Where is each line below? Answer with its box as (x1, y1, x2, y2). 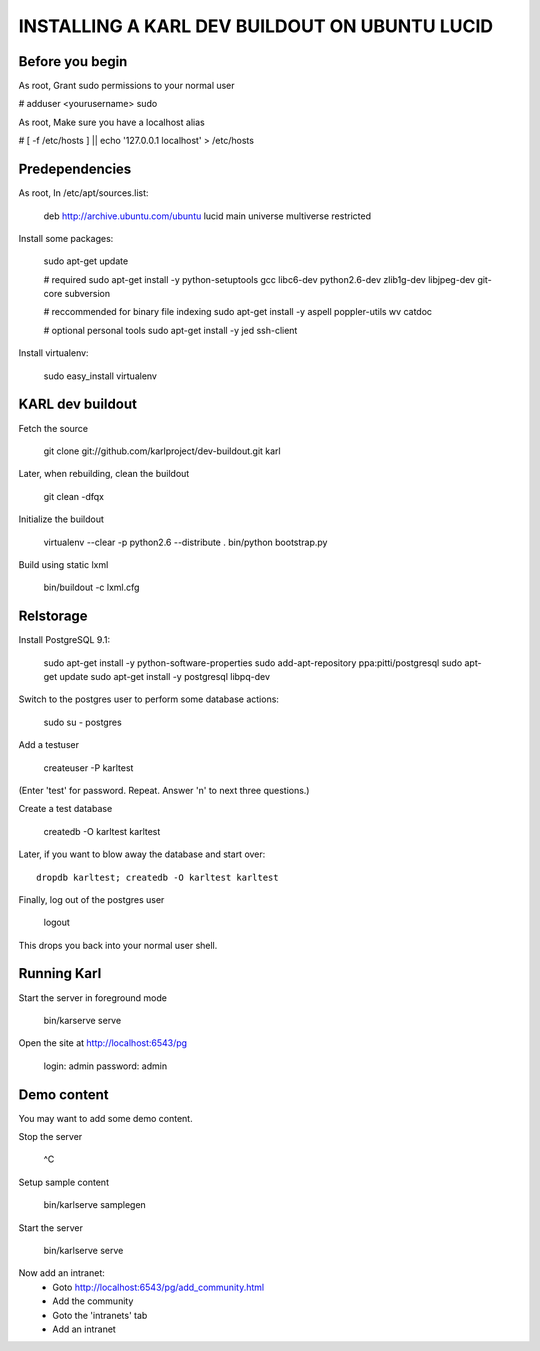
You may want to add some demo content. (18, 1112, 194, 1124)
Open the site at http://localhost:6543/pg (18, 1037, 188, 1049)
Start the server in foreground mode (18, 991, 167, 1004)
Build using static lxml (18, 558, 109, 570)
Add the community (52, 1295, 134, 1307)
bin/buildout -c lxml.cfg (43, 581, 140, 594)
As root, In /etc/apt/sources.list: (18, 187, 149, 199)
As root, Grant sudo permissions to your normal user (18, 80, 235, 92)
